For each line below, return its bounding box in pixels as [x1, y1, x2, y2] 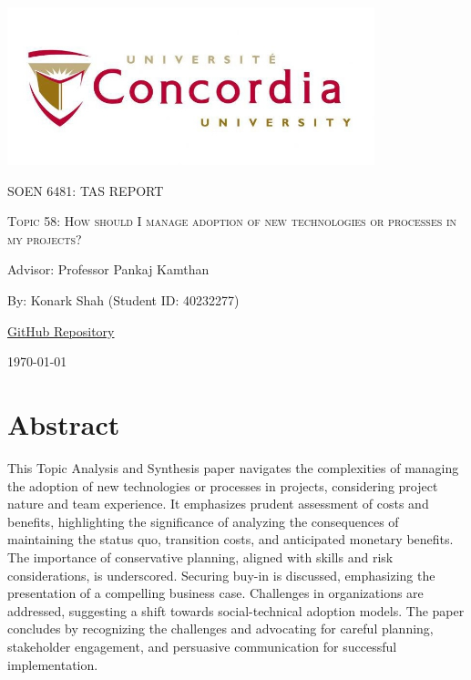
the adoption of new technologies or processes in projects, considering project [7, 476, 438, 495]
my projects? [7, 229, 82, 248]
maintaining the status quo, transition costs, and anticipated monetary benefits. [7, 530, 454, 549]
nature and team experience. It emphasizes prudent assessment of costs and [7, 494, 429, 513]
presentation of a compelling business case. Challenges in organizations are [7, 583, 424, 603]
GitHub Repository [7, 321, 115, 340]
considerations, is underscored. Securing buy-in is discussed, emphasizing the [7, 565, 435, 584]
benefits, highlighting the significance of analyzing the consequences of [7, 511, 399, 531]
